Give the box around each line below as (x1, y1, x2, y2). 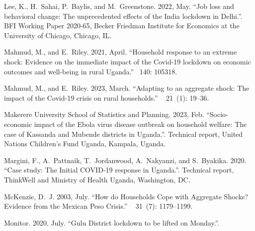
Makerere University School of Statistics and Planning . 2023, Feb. (4, 109, 204, 119)
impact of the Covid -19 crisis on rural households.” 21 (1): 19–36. (4, 92, 209, 103)
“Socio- (206, 109, 228, 119)
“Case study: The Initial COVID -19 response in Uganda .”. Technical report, (4, 165, 234, 175)
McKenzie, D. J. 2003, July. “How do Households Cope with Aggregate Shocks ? (4, 191, 248, 201)
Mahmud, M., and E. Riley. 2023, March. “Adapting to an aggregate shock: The (4, 83, 250, 93)
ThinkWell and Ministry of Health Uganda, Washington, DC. (4, 174, 190, 184)
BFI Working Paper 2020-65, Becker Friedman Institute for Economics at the (4, 20, 240, 31)
